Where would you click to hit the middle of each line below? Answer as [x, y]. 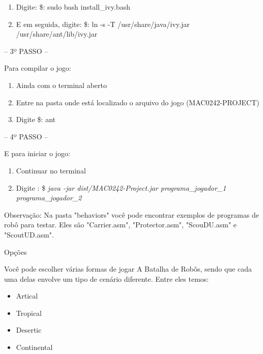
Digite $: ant [36, 119]
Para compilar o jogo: [38, 68]
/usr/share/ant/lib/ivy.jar [57, 34]
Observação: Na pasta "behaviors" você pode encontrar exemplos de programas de [132, 214]
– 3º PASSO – [26, 51]
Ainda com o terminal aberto [61, 85]
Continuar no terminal [51, 170]
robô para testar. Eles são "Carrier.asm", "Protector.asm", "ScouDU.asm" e [121, 225]
